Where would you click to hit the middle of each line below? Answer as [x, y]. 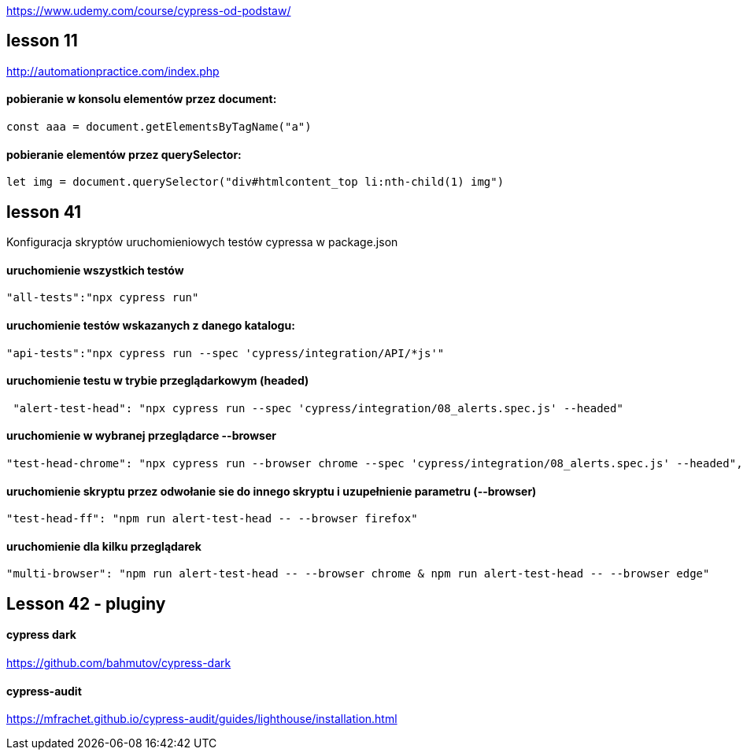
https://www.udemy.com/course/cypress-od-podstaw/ [149, 11]
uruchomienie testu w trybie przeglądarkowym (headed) [158, 381]
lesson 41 [44, 212]
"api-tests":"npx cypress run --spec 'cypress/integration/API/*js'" [225, 353]
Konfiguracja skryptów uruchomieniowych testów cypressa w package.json [202, 242]
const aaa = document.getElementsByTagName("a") [159, 127]
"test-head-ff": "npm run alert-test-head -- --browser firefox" [212, 519]
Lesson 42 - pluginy [86, 603]
